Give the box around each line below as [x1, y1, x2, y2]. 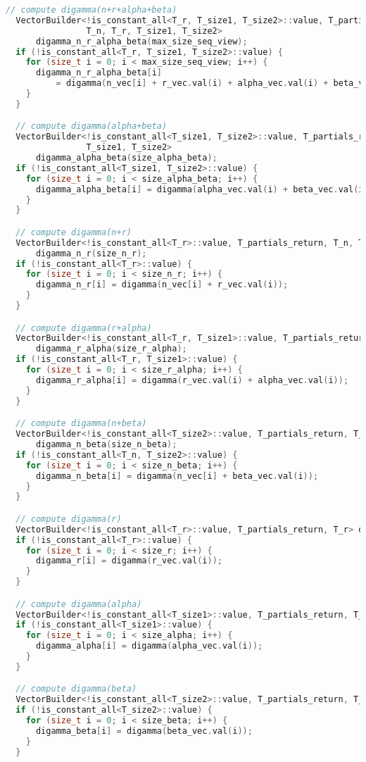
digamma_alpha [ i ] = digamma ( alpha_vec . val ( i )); [35, 641, 263, 651]
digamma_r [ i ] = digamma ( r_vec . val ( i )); [35, 556, 222, 566]
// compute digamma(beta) [15, 684, 137, 694]
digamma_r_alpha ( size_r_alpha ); [35, 344, 187, 354]
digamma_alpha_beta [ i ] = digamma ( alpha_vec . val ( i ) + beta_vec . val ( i [35, 184, 364, 194]
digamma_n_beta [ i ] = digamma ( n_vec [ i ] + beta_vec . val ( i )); [35, 470, 319, 481]
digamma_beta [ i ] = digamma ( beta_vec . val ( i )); [35, 725, 253, 736]
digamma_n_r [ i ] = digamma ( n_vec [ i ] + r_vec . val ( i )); [35, 280, 289, 290]
